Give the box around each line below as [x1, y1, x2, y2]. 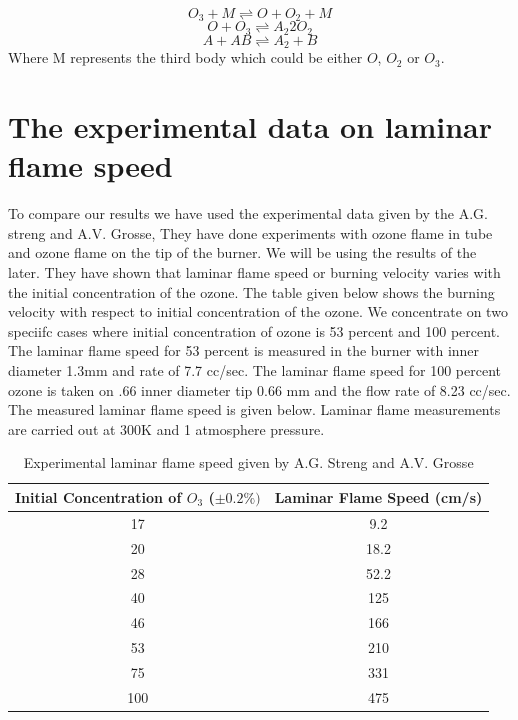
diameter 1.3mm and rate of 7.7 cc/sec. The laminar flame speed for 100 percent [8, 360, 502, 381]
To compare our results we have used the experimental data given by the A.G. [8, 203, 488, 224]
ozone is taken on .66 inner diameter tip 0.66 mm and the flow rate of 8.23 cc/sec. [8, 379, 511, 400]
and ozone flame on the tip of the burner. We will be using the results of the [8, 242, 477, 263]
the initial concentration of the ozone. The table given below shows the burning [8, 281, 495, 302]
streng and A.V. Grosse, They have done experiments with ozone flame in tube [8, 222, 493, 243]
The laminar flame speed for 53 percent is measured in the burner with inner [8, 340, 480, 361]
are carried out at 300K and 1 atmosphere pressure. [8, 418, 325, 439]
